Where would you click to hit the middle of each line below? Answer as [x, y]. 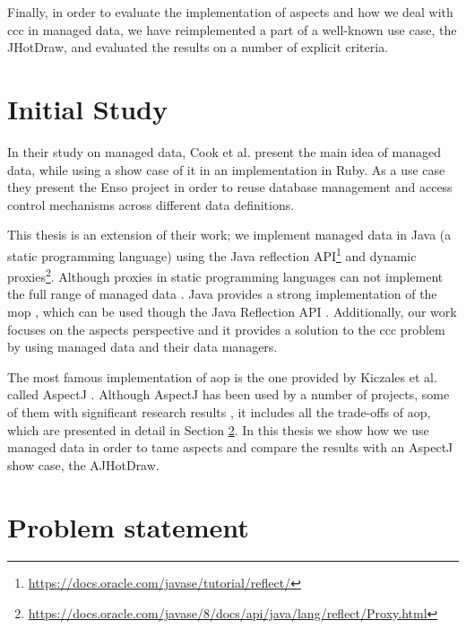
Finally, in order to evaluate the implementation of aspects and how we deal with [230, 12]
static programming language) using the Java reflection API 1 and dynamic [212, 254]
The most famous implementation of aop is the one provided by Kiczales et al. [222, 376]
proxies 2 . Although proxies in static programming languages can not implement [225, 275]
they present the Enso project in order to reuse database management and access [230, 187]
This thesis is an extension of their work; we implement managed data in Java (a [229, 235]
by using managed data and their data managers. [142, 347]
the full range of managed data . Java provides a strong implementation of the [222, 294]
